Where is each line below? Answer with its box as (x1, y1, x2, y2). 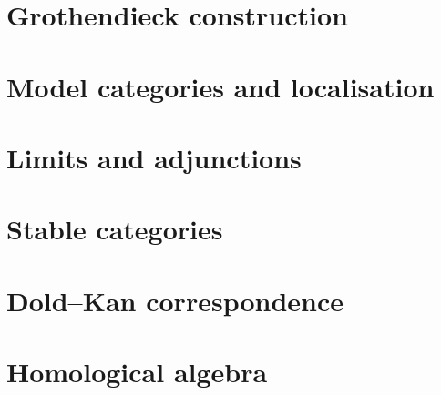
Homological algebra (6, 353, 268, 390)
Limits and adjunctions (6, 138, 302, 176)
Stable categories (6, 210, 223, 248)
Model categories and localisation (6, 67, 435, 105)
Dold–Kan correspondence (6, 281, 344, 319)
